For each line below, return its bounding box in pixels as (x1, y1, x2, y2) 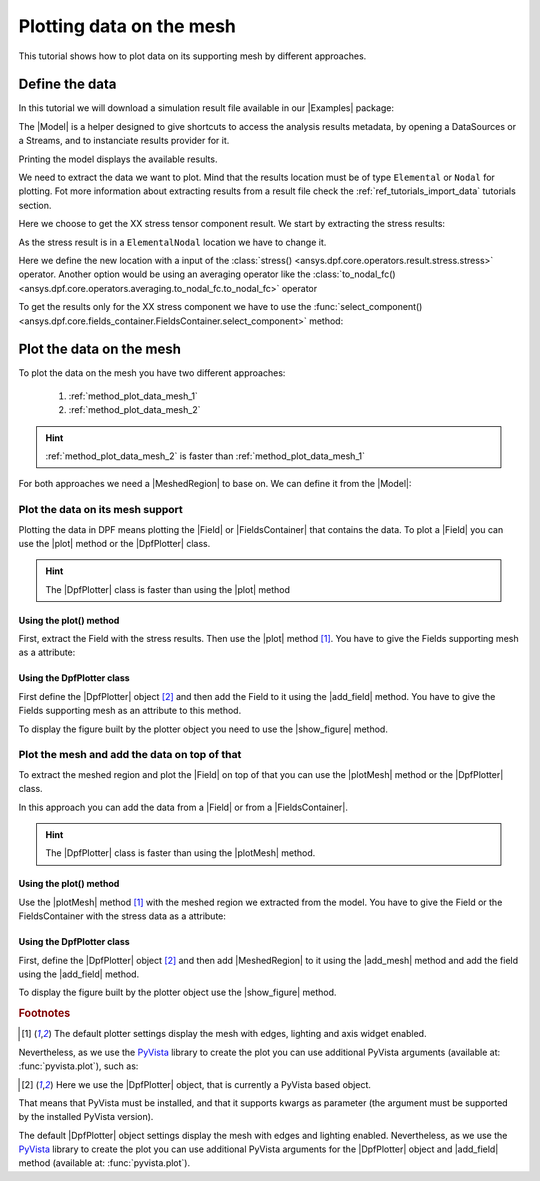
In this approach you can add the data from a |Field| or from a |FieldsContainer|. (18, 801, 349, 813)
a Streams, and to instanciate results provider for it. (18, 135, 230, 147)
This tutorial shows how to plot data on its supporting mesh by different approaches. (18, 50, 367, 62)
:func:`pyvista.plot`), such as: (18, 1060, 139, 1072)
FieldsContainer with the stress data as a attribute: (18, 910, 227, 922)
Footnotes (18, 1006, 71, 1020)
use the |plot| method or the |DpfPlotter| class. (18, 537, 211, 549)
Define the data (18, 76, 117, 93)
